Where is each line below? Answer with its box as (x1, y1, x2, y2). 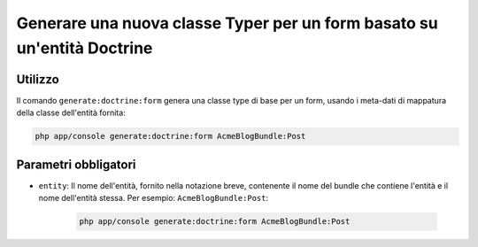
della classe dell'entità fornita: (16, 107, 126, 119)
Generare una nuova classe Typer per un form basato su (16, 13, 438, 33)
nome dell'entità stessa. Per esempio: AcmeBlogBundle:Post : (38, 193, 269, 204)
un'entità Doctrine (16, 38, 153, 58)
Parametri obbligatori (16, 157, 136, 172)
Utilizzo (16, 72, 59, 87)
